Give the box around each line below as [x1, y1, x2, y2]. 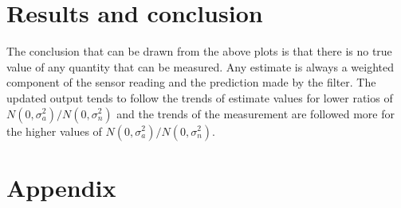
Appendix [6, 171, 116, 203]
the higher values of [6, 122, 102, 139]
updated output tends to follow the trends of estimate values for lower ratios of [6, 89, 393, 106]
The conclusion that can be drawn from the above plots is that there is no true [6, 43, 392, 60]
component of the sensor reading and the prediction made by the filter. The [6, 74, 376, 91]
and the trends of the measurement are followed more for [116, 105, 395, 121]
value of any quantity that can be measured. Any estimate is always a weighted [6, 58, 395, 75]
